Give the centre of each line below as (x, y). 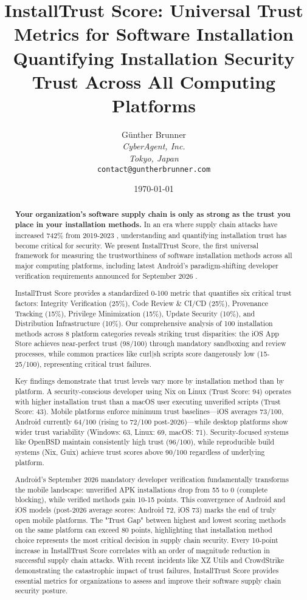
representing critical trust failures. (98, 363)
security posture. (41, 591)
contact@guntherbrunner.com (154, 169)
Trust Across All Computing (154, 81)
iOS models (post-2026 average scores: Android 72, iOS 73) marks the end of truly (145, 510)
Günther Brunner (154, 134)
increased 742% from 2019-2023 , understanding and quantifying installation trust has (151, 235)
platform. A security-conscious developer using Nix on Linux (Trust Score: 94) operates (153, 391)
